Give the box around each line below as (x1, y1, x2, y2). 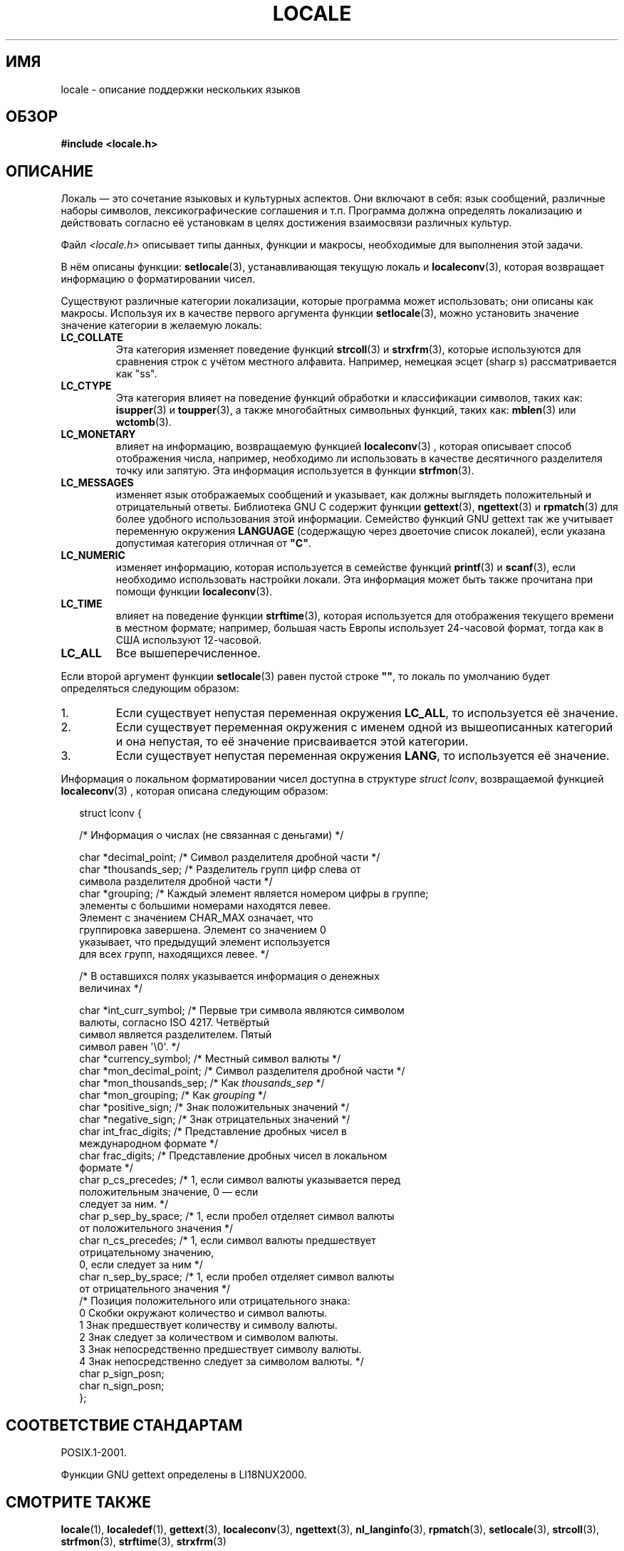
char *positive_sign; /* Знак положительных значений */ (79, 1101, 350, 1114)
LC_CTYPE (61, 380, 112, 392)
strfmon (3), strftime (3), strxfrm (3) (61, 1535, 227, 1547)
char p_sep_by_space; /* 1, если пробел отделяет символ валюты (79, 1210, 395, 1223)
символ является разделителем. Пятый (79, 1028, 272, 1041)
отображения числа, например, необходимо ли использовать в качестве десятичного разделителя (115, 452, 603, 465)
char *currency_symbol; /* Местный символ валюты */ (79, 1053, 340, 1065)
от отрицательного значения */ (79, 1283, 230, 1295)
